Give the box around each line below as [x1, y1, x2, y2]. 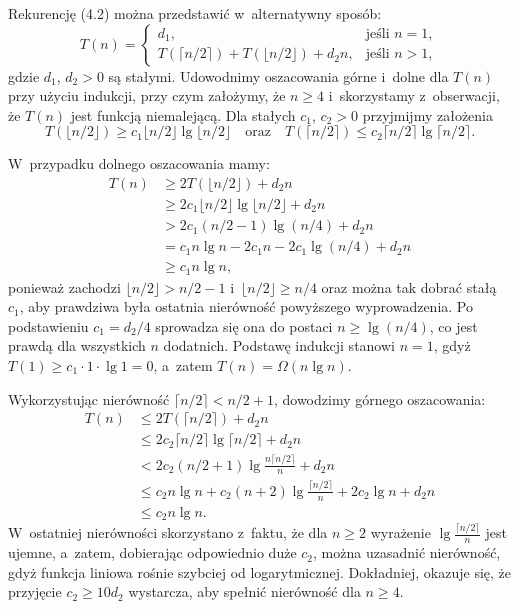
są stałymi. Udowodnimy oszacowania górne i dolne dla [108, 65, 449, 86]
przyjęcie [8, 581, 62, 602]
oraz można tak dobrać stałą [321, 276, 497, 297]
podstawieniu [8, 315, 89, 336]
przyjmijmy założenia [362, 104, 493, 125]
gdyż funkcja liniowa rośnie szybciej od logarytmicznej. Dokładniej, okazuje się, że [8, 561, 511, 582]
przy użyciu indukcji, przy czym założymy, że [8, 85, 286, 106]
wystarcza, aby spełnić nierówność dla [128, 581, 361, 602]
